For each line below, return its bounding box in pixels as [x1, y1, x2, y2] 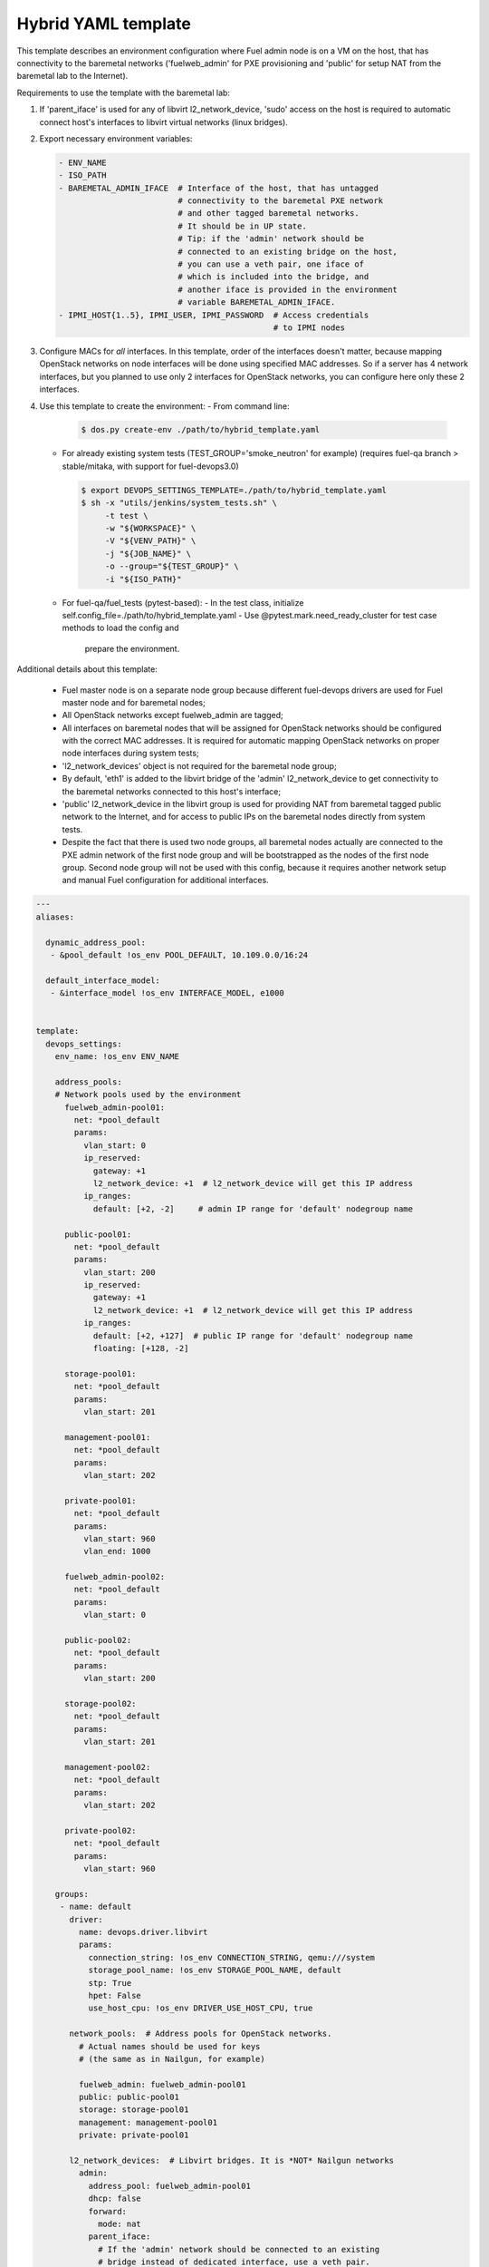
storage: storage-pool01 [78, 2105, 189, 2115]
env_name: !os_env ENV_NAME [54, 1052, 180, 1062]
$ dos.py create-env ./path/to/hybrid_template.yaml [81, 424, 321, 435]
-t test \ [104, 511, 149, 521]
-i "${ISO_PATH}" [104, 574, 182, 584]
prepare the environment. [84, 643, 180, 654]
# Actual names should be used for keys [78, 2041, 261, 2051]
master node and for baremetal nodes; [62, 696, 206, 707]
